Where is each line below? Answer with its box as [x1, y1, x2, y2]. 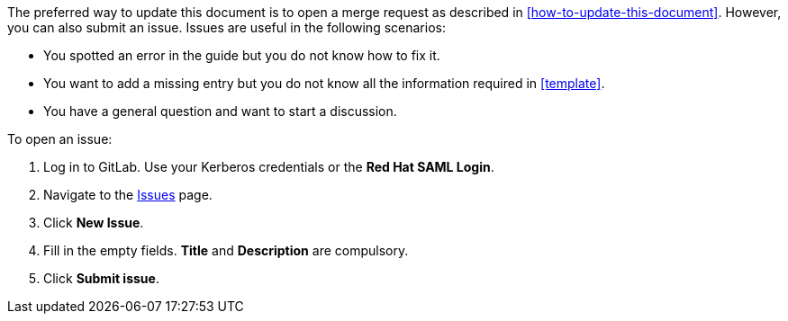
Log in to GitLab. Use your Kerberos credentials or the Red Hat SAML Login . [43, 159, 494, 174]
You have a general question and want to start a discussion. [43, 103, 397, 119]
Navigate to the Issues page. [43, 187, 213, 202]
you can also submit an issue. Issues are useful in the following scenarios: [7, 20, 446, 35]
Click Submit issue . [43, 271, 159, 286]
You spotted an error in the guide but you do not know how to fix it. [43, 48, 440, 63]
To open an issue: [7, 131, 113, 147]
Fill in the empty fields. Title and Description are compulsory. [43, 243, 409, 258]
